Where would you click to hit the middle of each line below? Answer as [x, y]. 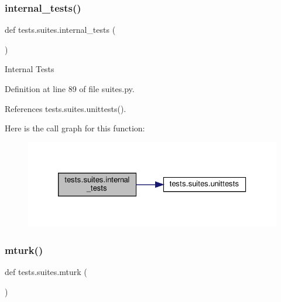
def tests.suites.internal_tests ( [60, 30]
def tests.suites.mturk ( [46, 272]
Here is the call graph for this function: [75, 128]
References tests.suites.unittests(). [66, 108]
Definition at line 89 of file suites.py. [70, 89]
